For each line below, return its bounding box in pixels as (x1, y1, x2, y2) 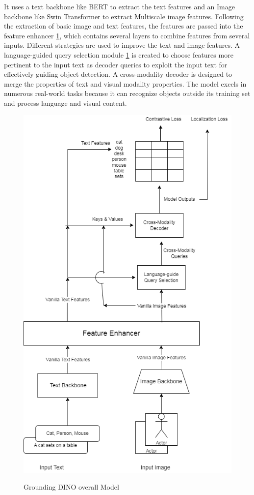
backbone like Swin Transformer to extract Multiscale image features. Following (4, 11, 244, 21)
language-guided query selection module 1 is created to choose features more (4, 49, 233, 60)
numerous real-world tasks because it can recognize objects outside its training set (4, 88, 251, 98)
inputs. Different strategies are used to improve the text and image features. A (4, 40, 240, 50)
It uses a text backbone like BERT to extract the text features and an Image (4, 1, 235, 11)
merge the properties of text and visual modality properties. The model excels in (4, 78, 247, 89)
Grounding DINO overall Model (24, 482, 119, 492)
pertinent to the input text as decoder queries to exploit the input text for (4, 59, 228, 69)
